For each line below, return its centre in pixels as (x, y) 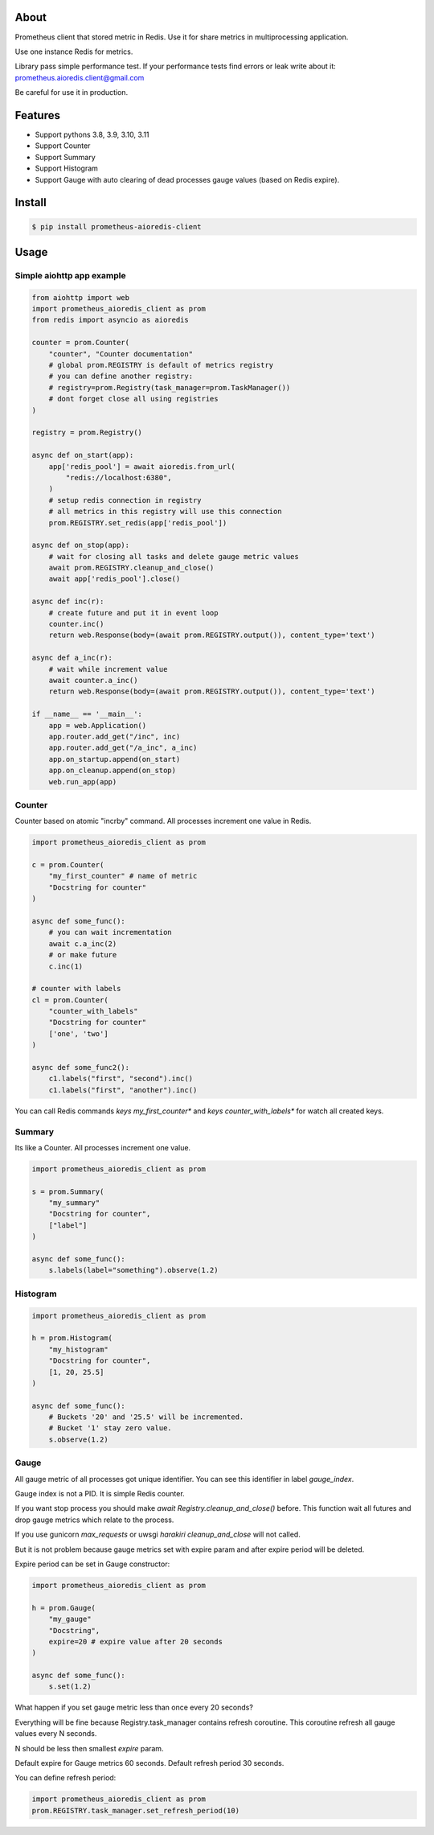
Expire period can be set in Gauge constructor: (92, 1564)
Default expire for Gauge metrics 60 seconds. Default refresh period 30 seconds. (149, 1763)
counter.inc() (76, 624)
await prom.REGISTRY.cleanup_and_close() (131, 568)
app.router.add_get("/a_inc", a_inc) (123, 748)
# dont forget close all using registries (133, 399)
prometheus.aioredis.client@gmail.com (80, 77)
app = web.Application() (98, 725)
